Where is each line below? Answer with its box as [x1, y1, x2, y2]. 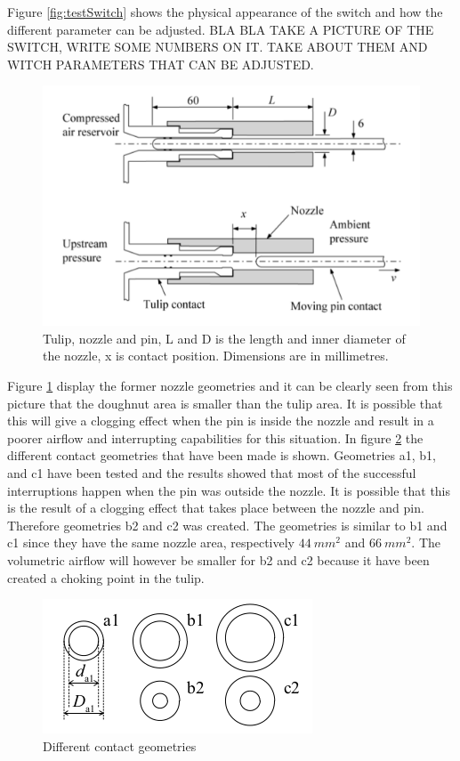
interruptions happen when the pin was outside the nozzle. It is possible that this [7, 481, 451, 499]
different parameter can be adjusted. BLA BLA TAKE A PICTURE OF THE [7, 20, 434, 38]
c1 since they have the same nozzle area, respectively [7, 533, 295, 552]
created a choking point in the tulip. [7, 568, 205, 587]
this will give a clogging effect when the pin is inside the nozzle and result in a [7, 411, 434, 430]
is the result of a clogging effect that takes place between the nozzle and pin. [7, 498, 424, 517]
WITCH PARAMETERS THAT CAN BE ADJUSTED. [7, 54, 314, 73]
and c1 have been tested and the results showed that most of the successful [7, 464, 416, 482]
